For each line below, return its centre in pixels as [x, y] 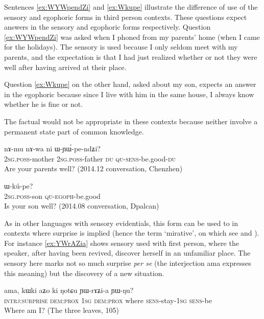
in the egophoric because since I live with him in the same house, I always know [129, 94]
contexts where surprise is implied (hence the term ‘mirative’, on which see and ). [132, 233]
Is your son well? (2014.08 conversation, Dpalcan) [82, 206]
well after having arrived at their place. [65, 67]
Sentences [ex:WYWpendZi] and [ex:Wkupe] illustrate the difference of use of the [131, 7]
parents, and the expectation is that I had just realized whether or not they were [131, 56]
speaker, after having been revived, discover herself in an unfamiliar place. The [127, 253]
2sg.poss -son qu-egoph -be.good [52, 196]
